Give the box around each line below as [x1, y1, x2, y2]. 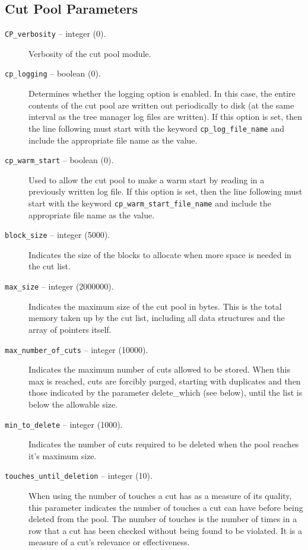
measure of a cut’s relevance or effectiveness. [28, 536, 190, 548]
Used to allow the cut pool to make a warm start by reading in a [28, 173, 265, 186]
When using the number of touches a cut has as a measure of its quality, [28, 489, 292, 502]
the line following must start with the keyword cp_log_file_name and [28, 122, 284, 134]
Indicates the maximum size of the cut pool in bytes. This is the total [28, 300, 282, 312]
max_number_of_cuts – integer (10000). [5, 343, 148, 355]
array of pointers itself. [28, 323, 112, 335]
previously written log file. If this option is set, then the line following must [28, 185, 303, 198]
